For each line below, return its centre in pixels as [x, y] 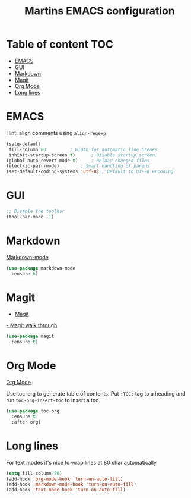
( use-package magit [30, 336]
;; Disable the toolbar [36, 212]
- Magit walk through [32, 325]
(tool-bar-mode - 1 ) [30, 217]
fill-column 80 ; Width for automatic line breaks [83, 149]
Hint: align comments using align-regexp [56, 133]
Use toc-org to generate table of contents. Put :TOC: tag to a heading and [96, 394]
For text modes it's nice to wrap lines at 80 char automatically [82, 462]
